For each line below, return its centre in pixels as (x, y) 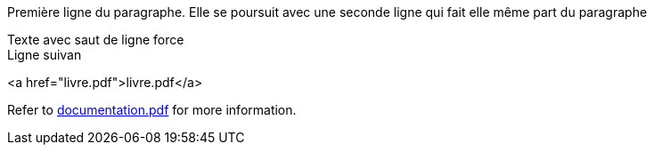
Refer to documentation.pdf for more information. (152, 110)
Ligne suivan (45, 55)
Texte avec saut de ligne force (96, 40)
